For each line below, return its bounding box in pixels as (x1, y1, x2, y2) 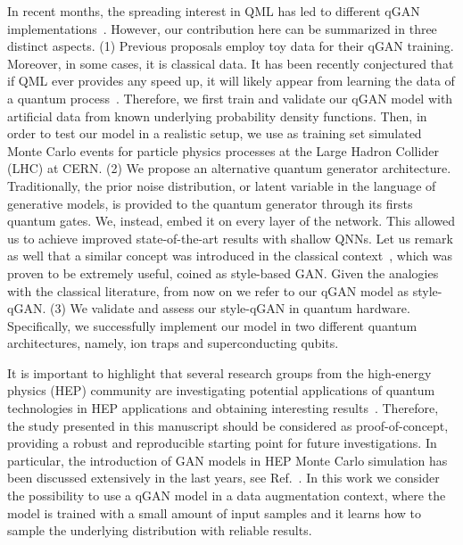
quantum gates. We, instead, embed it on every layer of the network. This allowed (7, 211, 455, 230)
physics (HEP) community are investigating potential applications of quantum (7, 381, 435, 400)
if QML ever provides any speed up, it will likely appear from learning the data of (7, 71, 455, 90)
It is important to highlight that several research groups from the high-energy (7, 363, 432, 382)
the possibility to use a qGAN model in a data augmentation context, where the (7, 486, 446, 505)
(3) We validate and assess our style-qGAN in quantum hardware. (49, 299, 410, 318)
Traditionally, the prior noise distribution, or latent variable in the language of (7, 176, 436, 194)
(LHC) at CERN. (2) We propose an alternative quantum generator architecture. (7, 159, 451, 178)
